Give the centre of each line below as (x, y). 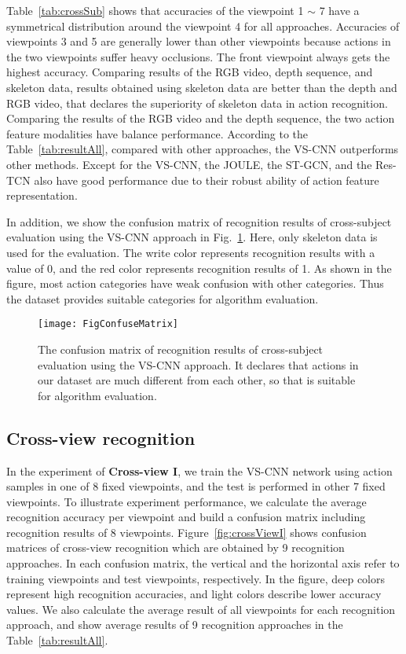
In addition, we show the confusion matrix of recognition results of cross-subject (199, 221)
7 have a (339, 10)
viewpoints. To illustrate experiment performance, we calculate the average (187, 501)
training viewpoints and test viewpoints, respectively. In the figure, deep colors (196, 578)
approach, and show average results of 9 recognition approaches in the (175, 625)
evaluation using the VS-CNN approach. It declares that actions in (198, 364)
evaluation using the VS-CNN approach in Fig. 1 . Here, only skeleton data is (192, 237)
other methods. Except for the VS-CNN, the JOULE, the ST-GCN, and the (189, 164)
